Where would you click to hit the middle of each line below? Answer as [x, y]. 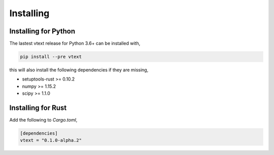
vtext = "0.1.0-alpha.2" [51, 140]
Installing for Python [42, 31]
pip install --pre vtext [51, 57]
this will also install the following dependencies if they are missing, [79, 70]
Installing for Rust [38, 108]
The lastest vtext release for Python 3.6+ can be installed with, [75, 44]
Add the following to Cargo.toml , [43, 120]
